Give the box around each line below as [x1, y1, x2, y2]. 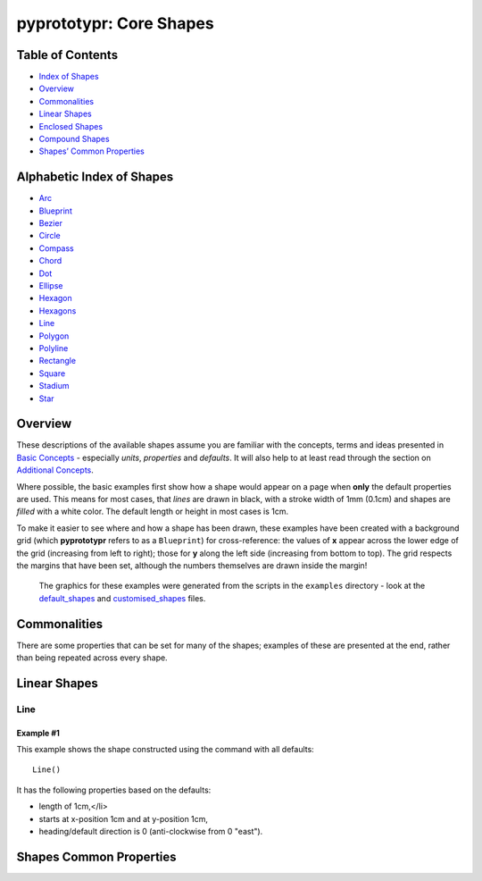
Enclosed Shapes [38, 121, 103, 131]
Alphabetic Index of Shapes [16, 170, 174, 185]
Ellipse [38, 281, 63, 291]
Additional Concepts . [16, 465, 94, 475]
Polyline [38, 343, 69, 353]
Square [38, 367, 66, 379]
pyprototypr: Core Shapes [16, 13, 214, 33]
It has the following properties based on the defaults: [16, 785, 212, 795]
